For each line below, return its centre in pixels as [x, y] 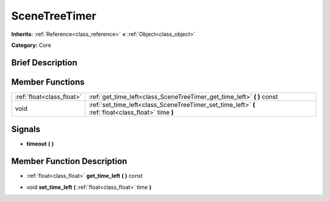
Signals [26, 129]
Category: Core [31, 45]
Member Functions [48, 82]
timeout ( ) [40, 144]
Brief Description [44, 62]
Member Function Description [69, 161]
